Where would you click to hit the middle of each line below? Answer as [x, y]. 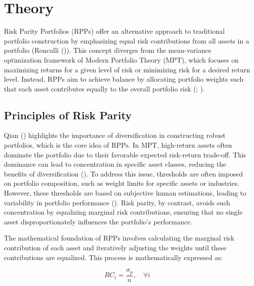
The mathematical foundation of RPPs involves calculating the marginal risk [119, 238]
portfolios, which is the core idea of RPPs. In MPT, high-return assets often [118, 145]
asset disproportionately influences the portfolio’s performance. [98, 221]
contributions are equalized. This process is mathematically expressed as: [113, 257]
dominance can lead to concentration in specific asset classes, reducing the [115, 164]
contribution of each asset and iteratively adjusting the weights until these [115, 248]
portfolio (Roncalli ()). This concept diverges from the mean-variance [108, 50]
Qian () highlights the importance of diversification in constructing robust [115, 135]
